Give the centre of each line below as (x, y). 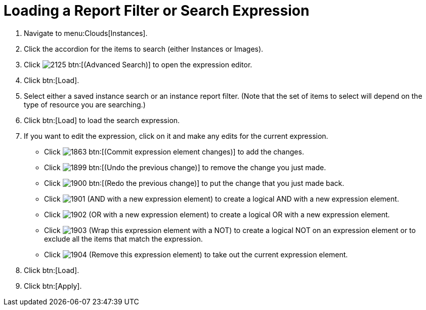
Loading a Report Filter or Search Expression (157, 11)
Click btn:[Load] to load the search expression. (102, 120)
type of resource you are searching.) (85, 104)
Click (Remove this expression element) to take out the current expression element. (196, 254)
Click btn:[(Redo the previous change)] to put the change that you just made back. (194, 183)
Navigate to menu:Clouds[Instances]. (86, 33)
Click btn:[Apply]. (53, 286)
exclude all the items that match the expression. (123, 239)
